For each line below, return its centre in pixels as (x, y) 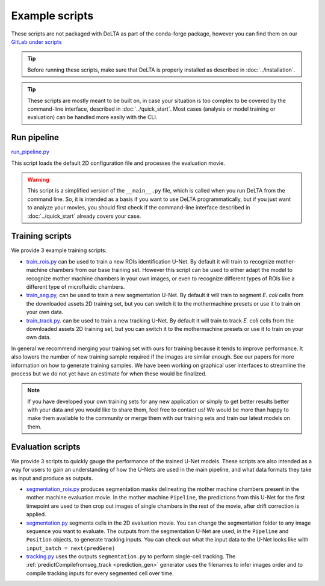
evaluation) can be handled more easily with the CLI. (92, 117)
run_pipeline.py (30, 152)
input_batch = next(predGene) (71, 548)
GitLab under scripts (36, 42)
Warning (38, 179)
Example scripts (52, 16)
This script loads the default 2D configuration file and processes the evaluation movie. (118, 163)
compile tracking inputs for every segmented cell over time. (100, 573)
